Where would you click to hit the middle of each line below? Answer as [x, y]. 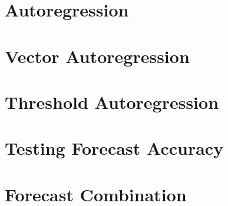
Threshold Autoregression [112, 102]
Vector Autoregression [97, 56]
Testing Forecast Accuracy [114, 148]
